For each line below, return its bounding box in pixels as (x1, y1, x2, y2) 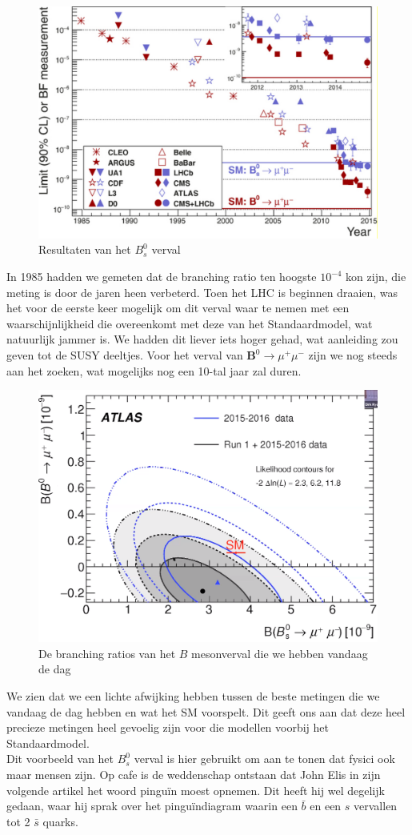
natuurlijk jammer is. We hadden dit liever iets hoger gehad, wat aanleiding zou (6, 331, 398, 347)
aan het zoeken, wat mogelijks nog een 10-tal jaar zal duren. (6, 362, 302, 379)
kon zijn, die (346, 268, 406, 285)
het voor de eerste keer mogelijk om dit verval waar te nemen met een (6, 299, 350, 316)
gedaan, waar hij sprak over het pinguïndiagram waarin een (6, 797, 298, 814)
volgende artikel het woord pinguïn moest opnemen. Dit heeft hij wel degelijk (6, 781, 385, 798)
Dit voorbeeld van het (6, 750, 114, 767)
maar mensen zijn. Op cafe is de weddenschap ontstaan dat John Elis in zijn (6, 766, 381, 783)
